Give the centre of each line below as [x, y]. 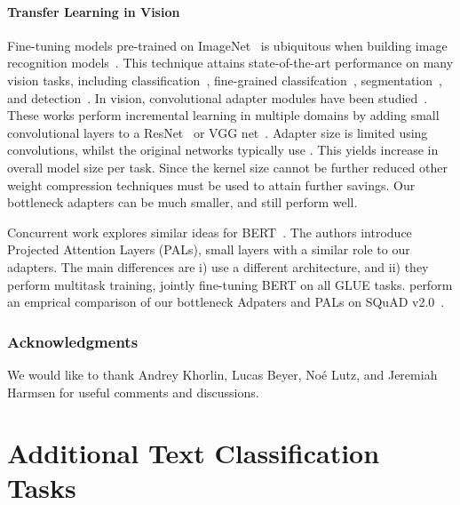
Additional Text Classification [194, 453]
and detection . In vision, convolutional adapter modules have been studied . [218, 97]
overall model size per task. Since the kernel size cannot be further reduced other [227, 167]
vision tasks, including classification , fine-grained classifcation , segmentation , [225, 80]
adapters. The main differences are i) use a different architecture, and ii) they [218, 266]
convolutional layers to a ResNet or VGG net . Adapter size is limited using [218, 132]
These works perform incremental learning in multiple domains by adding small [223, 115]
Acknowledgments [73, 341]
